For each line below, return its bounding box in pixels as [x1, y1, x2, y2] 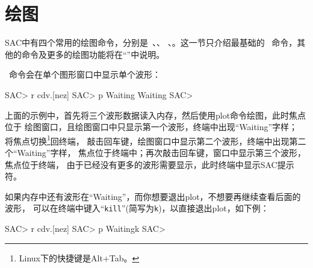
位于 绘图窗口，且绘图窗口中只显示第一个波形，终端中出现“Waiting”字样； [5, 120, 298, 133]
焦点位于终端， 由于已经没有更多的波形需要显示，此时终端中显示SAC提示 [5, 158, 294, 170]
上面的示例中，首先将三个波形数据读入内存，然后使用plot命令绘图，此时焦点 [5, 108, 306, 121]
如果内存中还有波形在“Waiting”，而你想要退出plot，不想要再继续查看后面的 [5, 190, 301, 202]
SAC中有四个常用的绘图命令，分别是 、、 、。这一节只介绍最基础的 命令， [5, 36, 297, 49]
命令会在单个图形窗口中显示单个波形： [8, 68, 161, 81]
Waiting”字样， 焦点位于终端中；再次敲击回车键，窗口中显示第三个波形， [17, 146, 306, 158]
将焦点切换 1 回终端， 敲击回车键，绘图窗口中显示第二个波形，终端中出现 [5, 132, 290, 147]
